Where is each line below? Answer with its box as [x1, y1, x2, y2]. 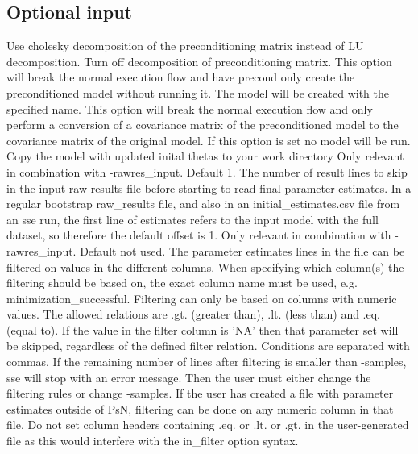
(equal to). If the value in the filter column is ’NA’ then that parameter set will [6, 321, 399, 338]
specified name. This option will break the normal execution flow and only [6, 100, 373, 117]
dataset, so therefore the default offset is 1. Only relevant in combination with [6, 227, 391, 244]
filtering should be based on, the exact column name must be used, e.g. [6, 274, 358, 291]
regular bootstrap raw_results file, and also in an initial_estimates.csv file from [6, 195, 400, 212]
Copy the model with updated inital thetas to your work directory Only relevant [6, 148, 404, 165]
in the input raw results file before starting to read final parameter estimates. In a [6, 179, 412, 196]
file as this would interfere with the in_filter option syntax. [6, 432, 299, 449]
